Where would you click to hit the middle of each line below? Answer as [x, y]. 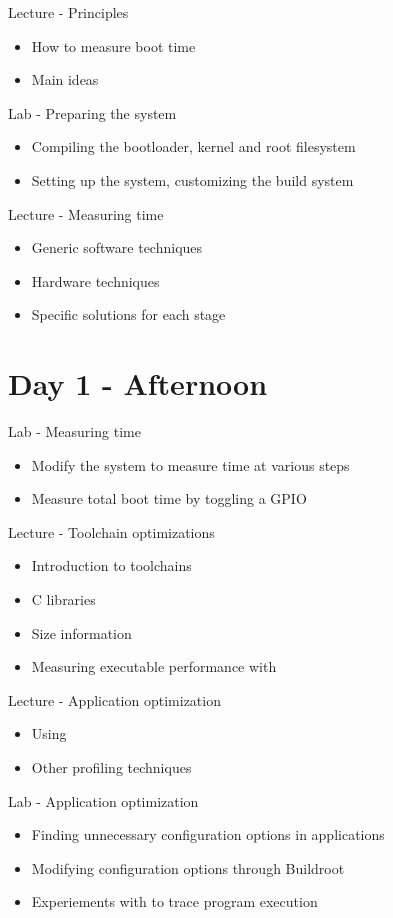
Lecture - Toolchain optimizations [111, 531]
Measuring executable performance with [154, 666]
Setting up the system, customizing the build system [192, 179]
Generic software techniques [117, 247]
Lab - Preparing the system [92, 112]
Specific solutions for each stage [128, 314]
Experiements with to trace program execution [174, 901]
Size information [81, 632]
